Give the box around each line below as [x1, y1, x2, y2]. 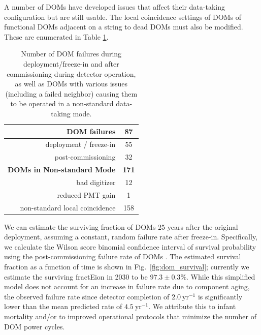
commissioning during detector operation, [7, 68, 136, 79]
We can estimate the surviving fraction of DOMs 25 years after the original [4, 221, 238, 232]
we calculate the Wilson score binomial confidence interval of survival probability [4, 241, 256, 252]
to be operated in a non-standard [10, 98, 114, 109]
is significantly [198, 291, 243, 301]
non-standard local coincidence [20, 202, 116, 212]
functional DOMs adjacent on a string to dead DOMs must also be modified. [4, 21, 243, 32]
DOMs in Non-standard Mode [8, 164, 116, 175]
